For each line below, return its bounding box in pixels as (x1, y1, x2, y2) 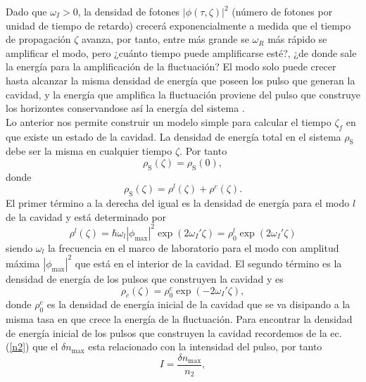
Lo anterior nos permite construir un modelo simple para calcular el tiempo (6, 114, 332, 129)
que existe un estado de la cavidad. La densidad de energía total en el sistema (6, 129, 341, 144)
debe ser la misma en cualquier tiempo (6, 144, 172, 158)
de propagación (6, 32, 71, 46)
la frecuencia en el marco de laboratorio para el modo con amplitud (47, 240, 339, 255)
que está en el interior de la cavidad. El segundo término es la (75, 255, 342, 270)
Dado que (6, 4, 47, 18)
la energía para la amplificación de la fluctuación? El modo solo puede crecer (6, 59, 336, 74)
